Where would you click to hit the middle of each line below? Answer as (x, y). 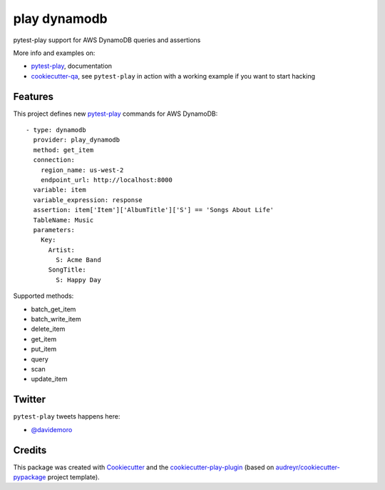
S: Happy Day (78, 280)
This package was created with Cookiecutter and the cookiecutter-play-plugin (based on (144, 467)
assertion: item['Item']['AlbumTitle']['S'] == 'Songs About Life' (154, 210)
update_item (49, 379)
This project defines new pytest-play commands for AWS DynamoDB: (115, 114)
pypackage (30, 477)
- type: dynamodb (56, 130)
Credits (30, 450)
